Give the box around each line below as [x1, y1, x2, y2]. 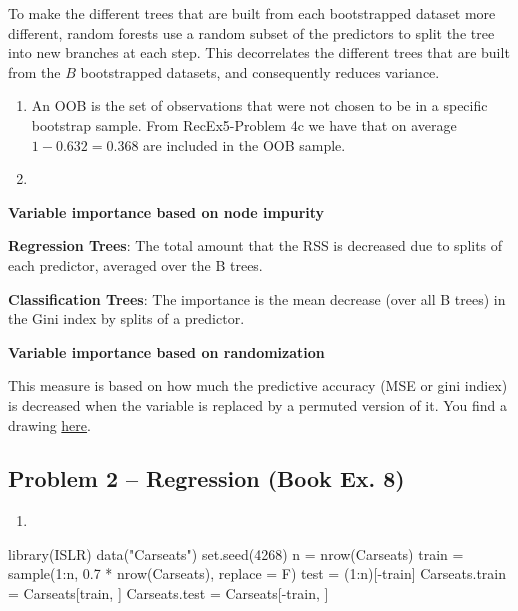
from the [8, 61, 61, 82]
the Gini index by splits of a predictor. [8, 308, 245, 329]
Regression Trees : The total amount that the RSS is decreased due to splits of [8, 235, 503, 256]
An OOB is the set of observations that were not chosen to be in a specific [31, 95, 488, 116]
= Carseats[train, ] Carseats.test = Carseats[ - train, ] [8, 583, 329, 604]
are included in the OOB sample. [143, 134, 346, 155]
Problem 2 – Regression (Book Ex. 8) [8, 463, 405, 494]
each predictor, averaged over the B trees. [8, 254, 263, 275]
